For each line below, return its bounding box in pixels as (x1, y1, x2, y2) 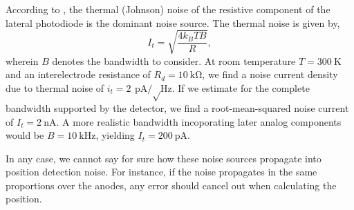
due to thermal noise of (6, 80, 104, 95)
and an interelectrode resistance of (6, 67, 151, 82)
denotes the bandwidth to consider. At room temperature (52, 53, 296, 68)
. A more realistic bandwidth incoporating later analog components (56, 114, 342, 128)
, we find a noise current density (202, 67, 338, 82)
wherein (6, 53, 39, 68)
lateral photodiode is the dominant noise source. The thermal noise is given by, (6, 15, 340, 30)
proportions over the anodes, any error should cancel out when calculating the (6, 178, 337, 192)
